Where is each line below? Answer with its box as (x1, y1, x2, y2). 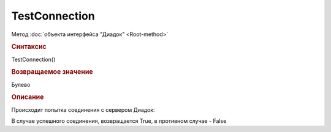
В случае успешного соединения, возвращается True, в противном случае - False (11, 117, 227, 125)
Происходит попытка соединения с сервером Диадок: (11, 106, 156, 113)
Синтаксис (11, 43, 47, 51)
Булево (11, 81, 31, 88)
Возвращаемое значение (11, 68, 93, 76)
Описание (11, 93, 44, 101)
